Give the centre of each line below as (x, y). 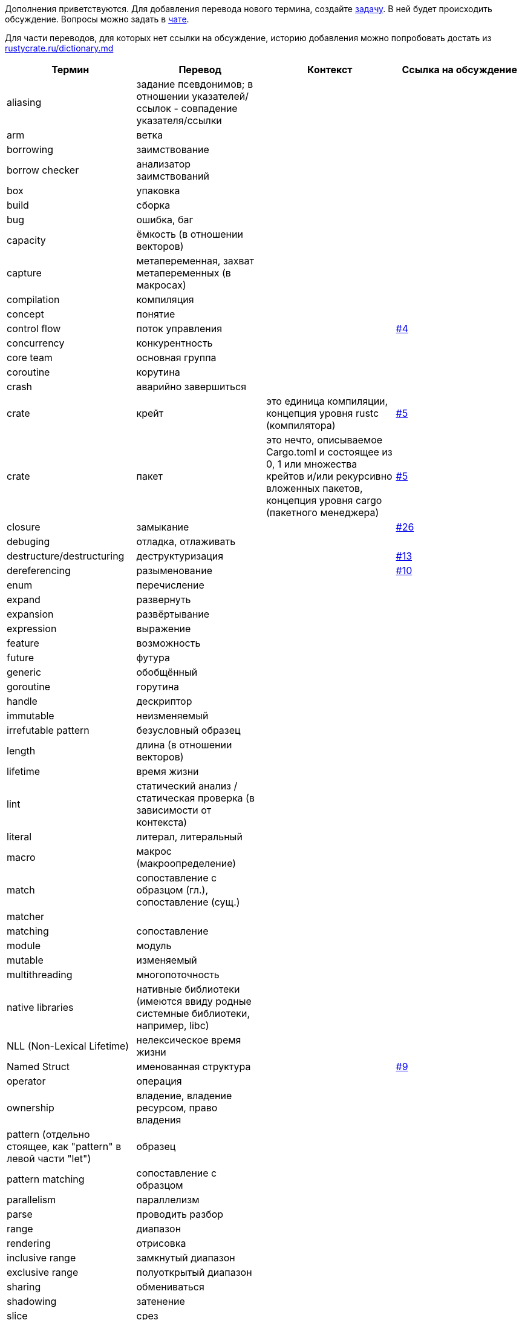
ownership (31, 1108)
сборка (153, 205)
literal (19, 837)
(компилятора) (301, 425)
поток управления (179, 328)
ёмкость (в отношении (190, 234)
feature (23, 643)
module (24, 946)
